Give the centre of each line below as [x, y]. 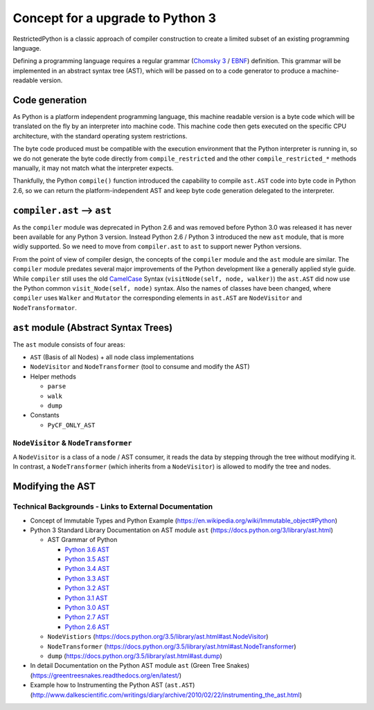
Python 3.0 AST [87, 608]
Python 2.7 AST [87, 617]
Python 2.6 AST [87, 627]
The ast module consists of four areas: [69, 344]
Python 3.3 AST [87, 579]
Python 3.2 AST [87, 588]
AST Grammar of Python [82, 540]
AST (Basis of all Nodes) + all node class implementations [112, 357]
